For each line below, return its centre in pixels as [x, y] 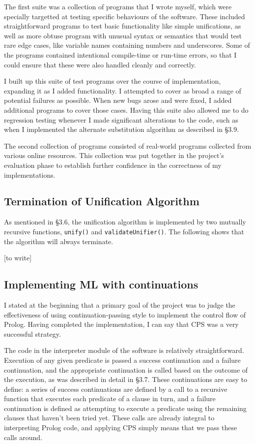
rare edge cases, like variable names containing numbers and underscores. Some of [127, 45]
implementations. [30, 174]
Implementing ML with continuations [101, 284]
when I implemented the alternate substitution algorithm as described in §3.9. [122, 129]
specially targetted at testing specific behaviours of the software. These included [125, 16]
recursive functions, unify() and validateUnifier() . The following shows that [124, 231]
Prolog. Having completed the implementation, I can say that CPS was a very [121, 324]
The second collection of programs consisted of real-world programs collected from [128, 145]
